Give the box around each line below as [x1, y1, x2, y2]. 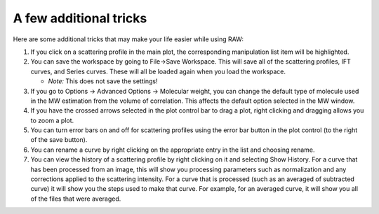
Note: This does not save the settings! [48, 77, 158, 85]
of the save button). [30, 136, 88, 144]
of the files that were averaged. [30, 194, 121, 203]
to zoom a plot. [30, 116, 74, 124]
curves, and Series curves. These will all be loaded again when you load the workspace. [30, 67, 286, 76]
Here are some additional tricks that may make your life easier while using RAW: [13, 35, 244, 43]
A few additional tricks [13, 10, 147, 26]
